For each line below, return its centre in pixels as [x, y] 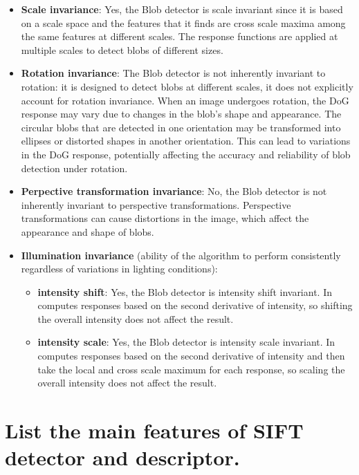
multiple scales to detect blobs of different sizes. [122, 49]
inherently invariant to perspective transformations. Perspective [156, 204]
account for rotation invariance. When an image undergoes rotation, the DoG [185, 100]
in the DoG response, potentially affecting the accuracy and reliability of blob [186, 154]
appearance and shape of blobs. [88, 231]
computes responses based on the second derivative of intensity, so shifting [195, 305]
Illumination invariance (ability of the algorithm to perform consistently [181, 255]
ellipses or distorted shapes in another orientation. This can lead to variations [186, 141]
